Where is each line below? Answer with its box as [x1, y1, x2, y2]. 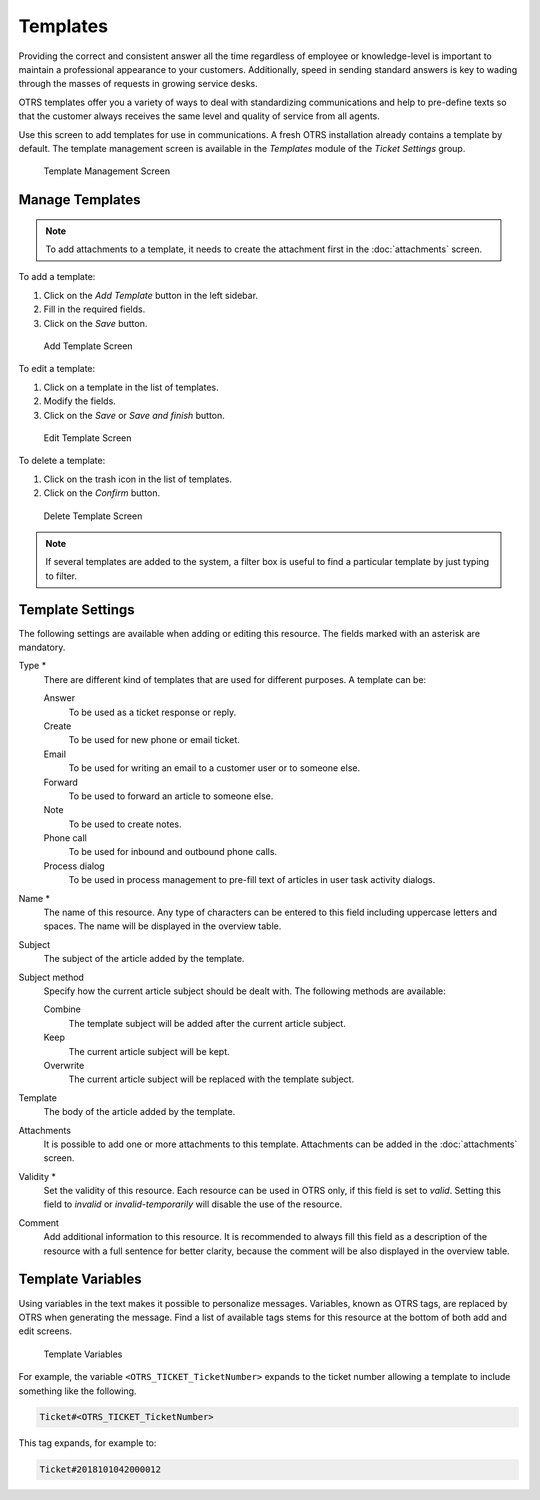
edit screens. [18, 1325, 73, 1337]
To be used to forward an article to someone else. [68, 790, 274, 802]
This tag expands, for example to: [18, 1437, 157, 1449]
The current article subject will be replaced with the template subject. [68, 1073, 355, 1085]
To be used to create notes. [68, 818, 182, 830]
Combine [43, 1003, 82, 1015]
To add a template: [18, 271, 96, 283]
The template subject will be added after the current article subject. [68, 1017, 347, 1029]
